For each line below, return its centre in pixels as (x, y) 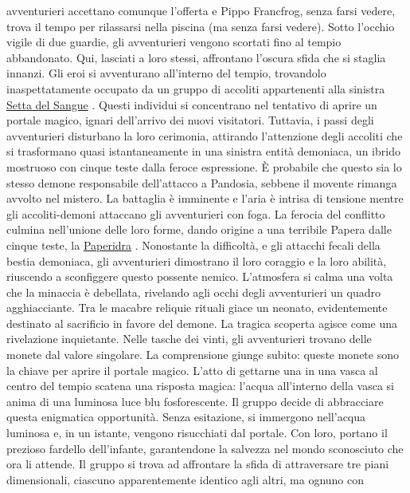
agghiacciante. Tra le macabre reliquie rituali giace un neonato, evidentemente (197, 308)
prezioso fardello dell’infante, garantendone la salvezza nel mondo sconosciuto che (205, 448)
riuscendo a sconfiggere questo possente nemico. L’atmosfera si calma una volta (200, 276)
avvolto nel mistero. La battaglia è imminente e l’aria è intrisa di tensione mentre (205, 198)
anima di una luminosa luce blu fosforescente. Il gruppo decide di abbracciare (195, 401)
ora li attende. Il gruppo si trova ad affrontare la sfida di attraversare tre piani (198, 464)
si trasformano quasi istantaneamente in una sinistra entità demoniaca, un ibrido (203, 151)
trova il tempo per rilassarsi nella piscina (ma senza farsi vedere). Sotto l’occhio (201, 26)
